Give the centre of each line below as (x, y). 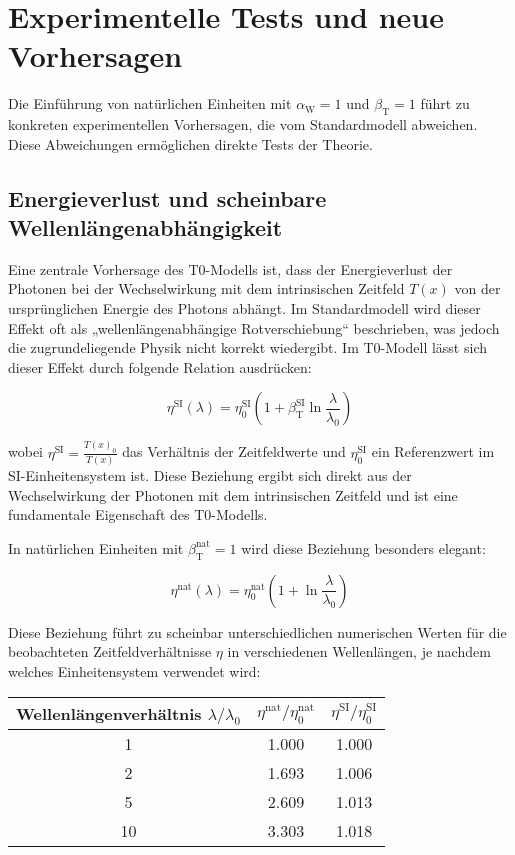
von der (477, 288)
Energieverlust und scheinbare (167, 197)
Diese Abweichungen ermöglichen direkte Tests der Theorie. (190, 143)
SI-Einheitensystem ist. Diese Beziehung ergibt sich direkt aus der (210, 475)
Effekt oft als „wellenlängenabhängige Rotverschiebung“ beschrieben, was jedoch (254, 327)
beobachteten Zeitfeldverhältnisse (110, 651)
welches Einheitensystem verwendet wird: (134, 670)
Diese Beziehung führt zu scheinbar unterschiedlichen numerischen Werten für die (257, 631)
